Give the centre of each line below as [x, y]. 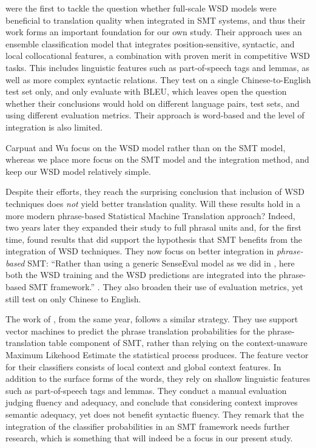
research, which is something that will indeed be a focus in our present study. [149, 438]
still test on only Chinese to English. [73, 298]
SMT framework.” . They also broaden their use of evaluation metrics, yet [166, 287]
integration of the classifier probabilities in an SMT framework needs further [148, 426]
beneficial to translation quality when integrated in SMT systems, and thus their [156, 20]
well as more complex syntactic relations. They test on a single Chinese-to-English [158, 79]
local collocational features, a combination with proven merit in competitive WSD [158, 56]
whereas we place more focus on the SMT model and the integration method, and [157, 159]
